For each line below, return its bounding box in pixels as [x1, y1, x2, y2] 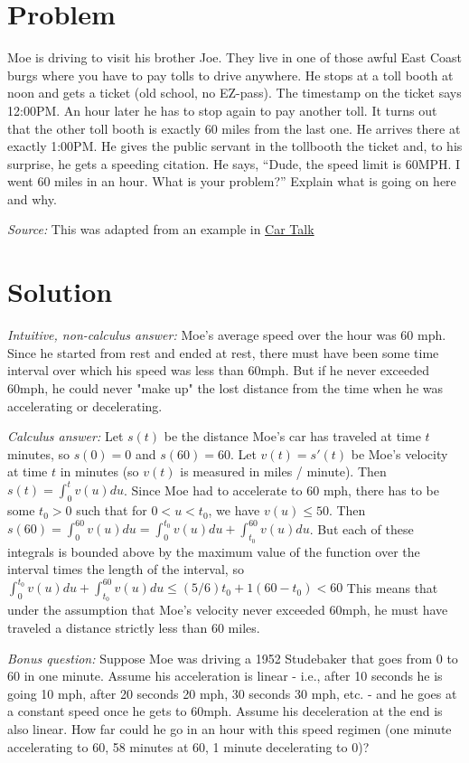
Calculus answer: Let [7, 427, 124, 446]
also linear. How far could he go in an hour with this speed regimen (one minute [7, 719, 452, 738]
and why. [7, 189, 57, 208]
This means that [346, 578, 438, 597]
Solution [7, 273, 113, 310]
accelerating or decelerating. [7, 396, 163, 415]
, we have [208, 501, 260, 520]
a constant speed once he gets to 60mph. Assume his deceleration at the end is [7, 702, 443, 721]
